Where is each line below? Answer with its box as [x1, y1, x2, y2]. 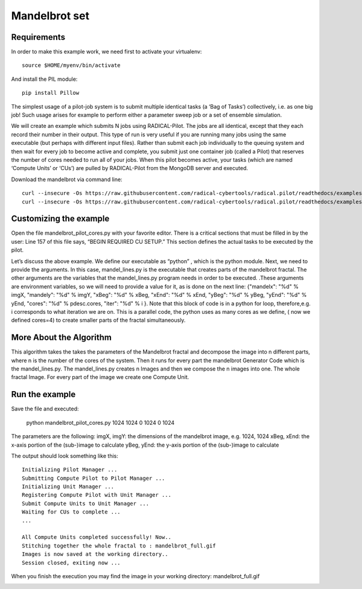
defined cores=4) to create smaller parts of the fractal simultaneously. [11, 317, 186, 324]
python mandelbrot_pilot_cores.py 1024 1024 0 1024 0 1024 [26, 419, 175, 426]
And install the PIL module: [11, 75, 78, 83]
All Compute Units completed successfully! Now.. [22, 534, 172, 541]
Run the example [11, 389, 76, 400]
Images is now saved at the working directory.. [22, 551, 168, 558]
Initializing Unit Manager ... [22, 483, 115, 490]
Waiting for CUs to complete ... [22, 509, 121, 515]
